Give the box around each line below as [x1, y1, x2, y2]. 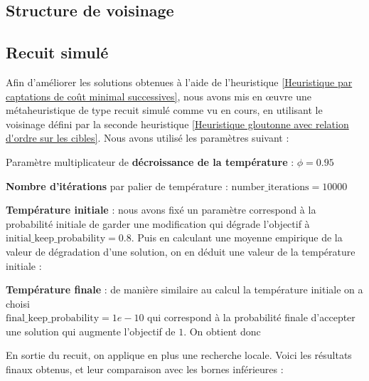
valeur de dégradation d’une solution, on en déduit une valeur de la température [6, 244, 355, 259]
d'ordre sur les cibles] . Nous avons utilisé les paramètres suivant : [6, 130, 289, 145]
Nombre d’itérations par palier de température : [6, 178, 228, 193]
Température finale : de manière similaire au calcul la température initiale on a [6, 282, 363, 297]
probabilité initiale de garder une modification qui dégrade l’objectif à [6, 216, 310, 231]
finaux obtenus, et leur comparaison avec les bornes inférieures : [6, 362, 284, 377]
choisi [6, 296, 30, 310]
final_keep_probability [6, 313, 100, 324]
